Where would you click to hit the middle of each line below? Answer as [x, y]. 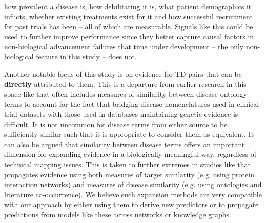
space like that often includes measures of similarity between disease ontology [126, 94]
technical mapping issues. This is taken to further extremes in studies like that [127, 164]
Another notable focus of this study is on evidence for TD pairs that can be [123, 74]
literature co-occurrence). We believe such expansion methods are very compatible [133, 194]
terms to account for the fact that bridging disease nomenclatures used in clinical [132, 104]
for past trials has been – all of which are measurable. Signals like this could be [129, 26]
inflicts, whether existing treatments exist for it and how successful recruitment [128, 16]
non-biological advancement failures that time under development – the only [124, 46]
